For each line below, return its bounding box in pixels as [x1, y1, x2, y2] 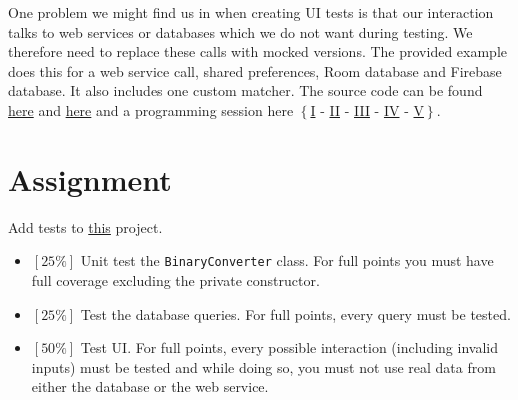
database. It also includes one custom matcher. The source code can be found [8, 80, 483, 101]
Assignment [8, 158, 172, 199]
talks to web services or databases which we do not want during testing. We [8, 21, 473, 42]
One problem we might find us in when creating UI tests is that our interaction [8, 2, 494, 22]
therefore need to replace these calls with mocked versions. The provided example [8, 41, 507, 62]
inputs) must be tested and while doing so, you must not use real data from [31, 356, 496, 377]
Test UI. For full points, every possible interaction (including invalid [80, 337, 498, 358]
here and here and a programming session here [8, 99, 294, 120]
